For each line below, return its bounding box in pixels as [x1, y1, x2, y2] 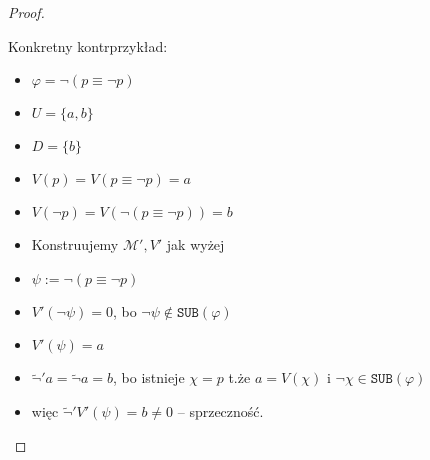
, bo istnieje [112, 367, 185, 388]
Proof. [8, 2, 45, 22]
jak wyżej [166, 234, 225, 255]
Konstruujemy [31, 234, 119, 255]
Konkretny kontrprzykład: [8, 35, 168, 56]
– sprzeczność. [177, 400, 264, 421]
